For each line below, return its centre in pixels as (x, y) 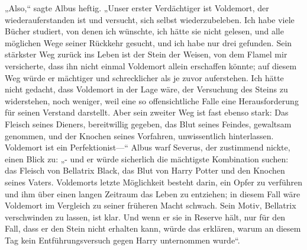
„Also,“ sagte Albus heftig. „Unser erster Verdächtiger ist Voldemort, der (137, 8)
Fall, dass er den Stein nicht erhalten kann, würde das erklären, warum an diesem (153, 228)
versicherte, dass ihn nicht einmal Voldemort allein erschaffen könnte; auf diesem (151, 65)
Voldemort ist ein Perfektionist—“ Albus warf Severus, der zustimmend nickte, (148, 147)
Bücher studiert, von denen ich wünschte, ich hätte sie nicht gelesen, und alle (144, 31)
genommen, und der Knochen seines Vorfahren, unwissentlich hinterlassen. (139, 135)
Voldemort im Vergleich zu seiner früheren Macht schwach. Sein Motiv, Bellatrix (151, 205)
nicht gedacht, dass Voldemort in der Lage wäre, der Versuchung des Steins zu (146, 89)
